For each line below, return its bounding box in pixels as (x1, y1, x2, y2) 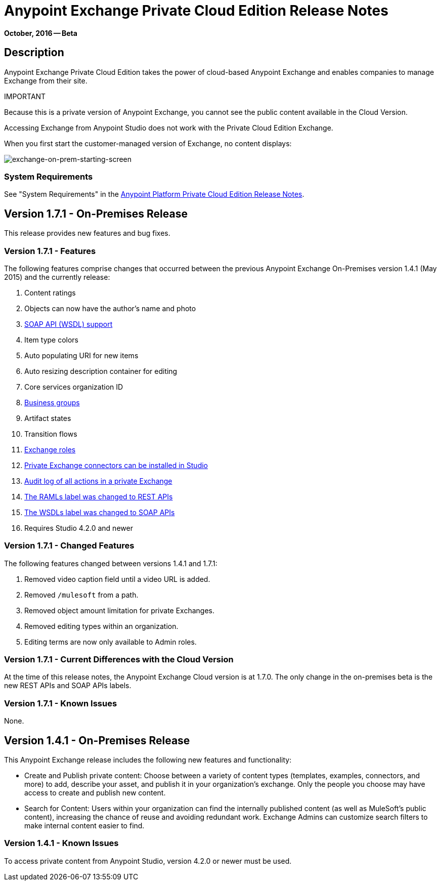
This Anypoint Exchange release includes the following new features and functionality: (4, 755, 292, 765)
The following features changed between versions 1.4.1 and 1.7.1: (4, 559, 217, 568)
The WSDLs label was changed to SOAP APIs (24, 508, 175, 517)
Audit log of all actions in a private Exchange (24, 476, 172, 485)
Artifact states (24, 413, 71, 423)
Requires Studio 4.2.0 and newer (24, 523, 133, 532)
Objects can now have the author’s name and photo (24, 304, 196, 313)
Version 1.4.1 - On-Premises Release (4, 734, 190, 747)
